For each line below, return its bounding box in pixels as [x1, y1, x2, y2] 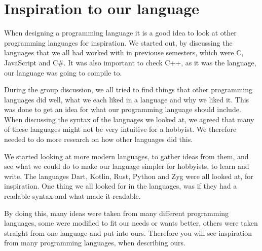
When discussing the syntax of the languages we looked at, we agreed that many [4, 114, 254, 124]
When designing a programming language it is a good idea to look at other [4, 27, 237, 38]
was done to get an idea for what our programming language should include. [4, 104, 241, 115]
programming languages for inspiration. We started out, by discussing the [4, 37, 233, 48]
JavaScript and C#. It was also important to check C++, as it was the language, [4, 57, 256, 67]
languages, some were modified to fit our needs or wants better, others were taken [4, 218, 258, 228]
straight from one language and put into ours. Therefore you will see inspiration [4, 227, 252, 238]
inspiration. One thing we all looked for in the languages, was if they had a [4, 181, 237, 191]
